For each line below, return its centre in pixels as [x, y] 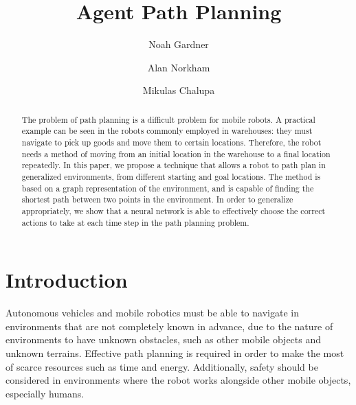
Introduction [67, 280]
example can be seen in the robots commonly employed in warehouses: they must [167, 131]
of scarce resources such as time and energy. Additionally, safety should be [162, 366]
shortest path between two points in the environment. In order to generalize [157, 199]
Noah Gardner [179, 44]
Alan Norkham [179, 67]
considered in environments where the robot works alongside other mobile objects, [178, 380]
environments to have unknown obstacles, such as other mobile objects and [164, 339]
